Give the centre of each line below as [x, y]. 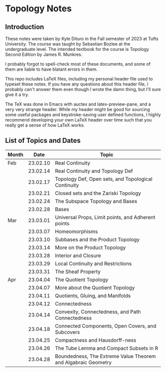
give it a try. [17, 95]
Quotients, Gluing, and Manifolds [93, 295]
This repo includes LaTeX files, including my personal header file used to [79, 79]
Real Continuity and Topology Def [94, 171]
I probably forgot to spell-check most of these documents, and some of [78, 64]
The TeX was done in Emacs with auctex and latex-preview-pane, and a [78, 104]
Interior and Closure [78, 255]
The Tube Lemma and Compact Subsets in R [106, 348]
